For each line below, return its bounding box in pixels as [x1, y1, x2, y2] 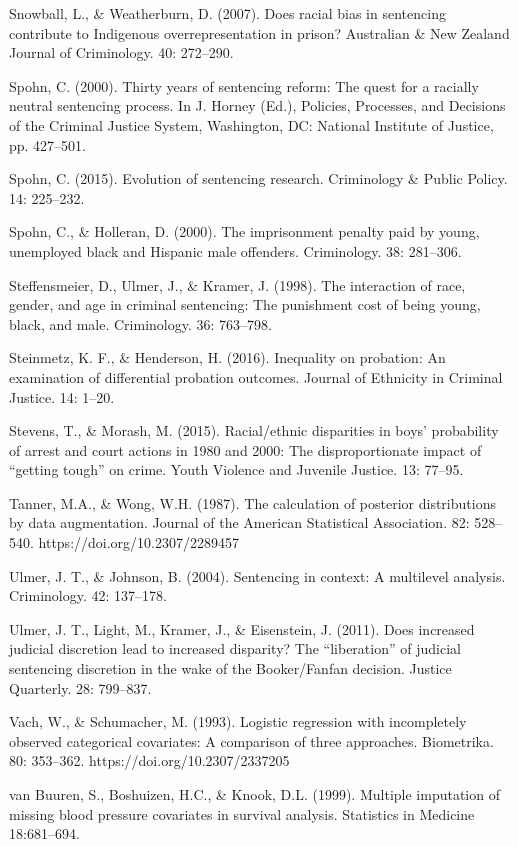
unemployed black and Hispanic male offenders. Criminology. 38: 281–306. [9, 240, 462, 261]
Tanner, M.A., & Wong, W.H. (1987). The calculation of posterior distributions [9, 492, 496, 513]
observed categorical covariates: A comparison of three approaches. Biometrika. [9, 730, 494, 751]
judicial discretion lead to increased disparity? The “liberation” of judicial [9, 638, 461, 659]
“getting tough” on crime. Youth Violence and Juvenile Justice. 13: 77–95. [9, 459, 464, 480]
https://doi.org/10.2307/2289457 [38, 532, 239, 553]
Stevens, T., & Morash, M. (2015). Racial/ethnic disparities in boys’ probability [9, 420, 499, 441]
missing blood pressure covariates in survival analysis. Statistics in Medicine [9, 803, 475, 824]
